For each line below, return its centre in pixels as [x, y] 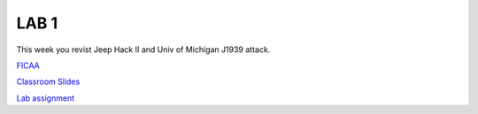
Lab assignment [46, 98]
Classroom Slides [48, 82]
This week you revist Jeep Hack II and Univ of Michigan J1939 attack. [143, 49]
